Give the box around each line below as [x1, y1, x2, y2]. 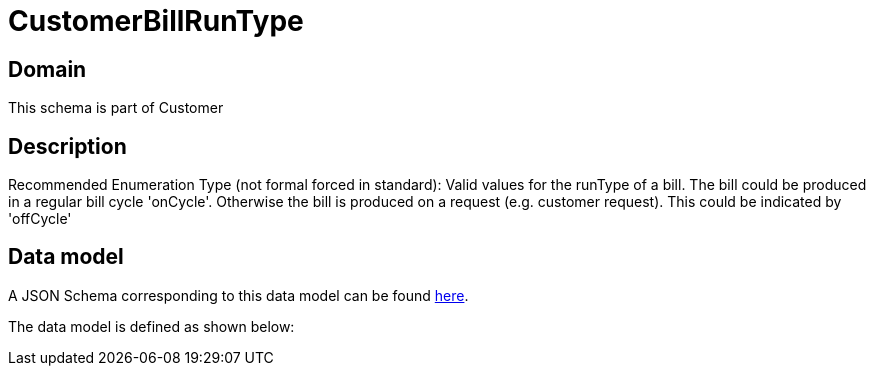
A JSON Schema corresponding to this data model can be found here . [8, 286, 469, 304]
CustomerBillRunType [8, 4, 304, 38]
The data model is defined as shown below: [8, 317, 295, 335]
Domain [8, 56, 87, 82]
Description [8, 133, 127, 159]
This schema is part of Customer [8, 99, 224, 117]
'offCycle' [8, 210, 72, 228]
